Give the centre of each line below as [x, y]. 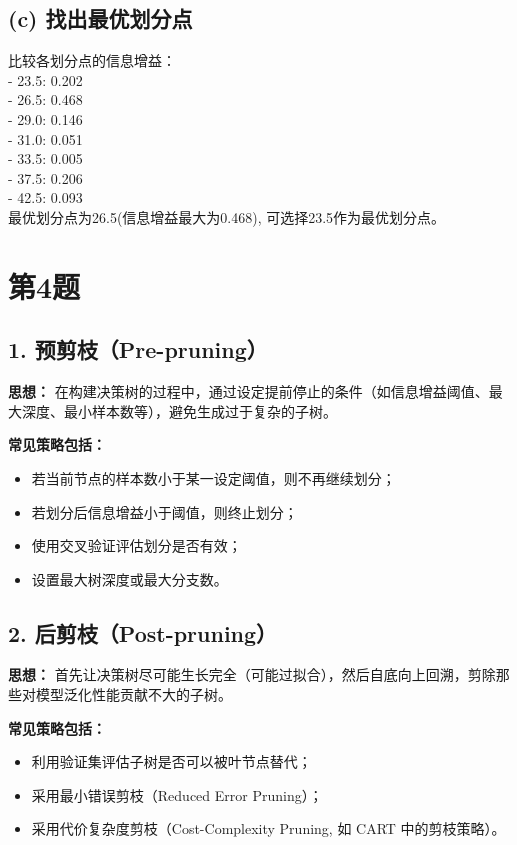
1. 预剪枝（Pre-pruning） [138, 349]
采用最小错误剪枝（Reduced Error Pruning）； [177, 794]
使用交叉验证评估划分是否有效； [136, 545]
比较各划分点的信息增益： [92, 60]
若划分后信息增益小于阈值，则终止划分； [164, 511]
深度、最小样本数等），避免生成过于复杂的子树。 [179, 410]
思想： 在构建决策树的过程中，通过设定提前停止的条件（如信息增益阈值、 [248, 391]
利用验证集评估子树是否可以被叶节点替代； [171, 761]
